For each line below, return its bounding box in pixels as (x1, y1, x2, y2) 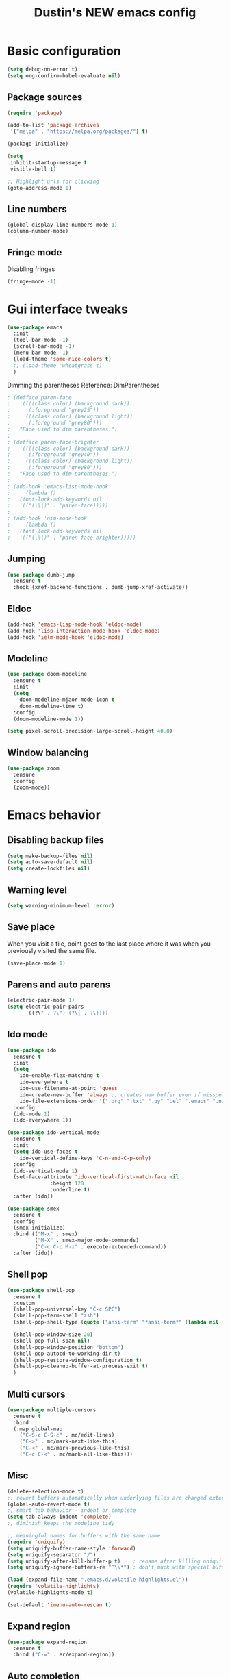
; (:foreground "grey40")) (7, 451, 99, 458)
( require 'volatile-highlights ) (7, 1583, 99, 1590)
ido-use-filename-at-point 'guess (19, 1085, 118, 1092)
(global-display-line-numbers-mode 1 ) (7, 221, 118, 229)
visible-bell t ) (10, 166, 57, 173)
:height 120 (50, 1180, 84, 1187)
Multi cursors (7, 1388, 66, 1400)
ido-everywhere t (19, 1078, 69, 1086)
